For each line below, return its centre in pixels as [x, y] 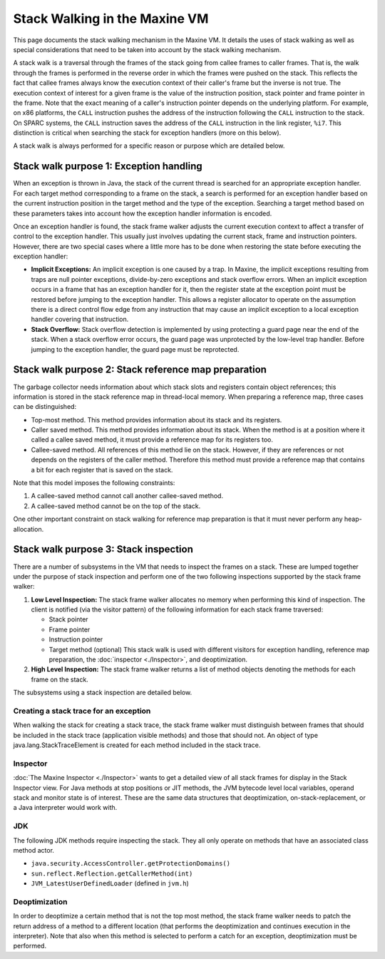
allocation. [29, 529]
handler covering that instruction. [80, 319]
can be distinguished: [45, 407]
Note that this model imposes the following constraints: [94, 483]
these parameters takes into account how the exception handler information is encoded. [143, 213]
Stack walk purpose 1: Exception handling [108, 167]
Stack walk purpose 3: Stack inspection [103, 549]
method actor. [34, 850]
